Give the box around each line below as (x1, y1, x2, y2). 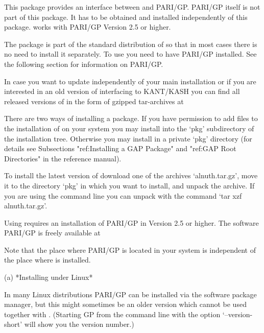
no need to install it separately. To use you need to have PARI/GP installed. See (4, 49, 257, 59)
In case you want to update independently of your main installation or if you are (4, 76, 256, 86)
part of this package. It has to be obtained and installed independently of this (4, 11, 248, 22)
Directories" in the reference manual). (4, 153, 122, 163)
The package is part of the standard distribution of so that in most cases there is (4, 38, 257, 49)
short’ (4, 319, 22, 329)
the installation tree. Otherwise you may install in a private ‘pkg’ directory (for (4, 133, 252, 144)
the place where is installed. (4, 254, 91, 265)
